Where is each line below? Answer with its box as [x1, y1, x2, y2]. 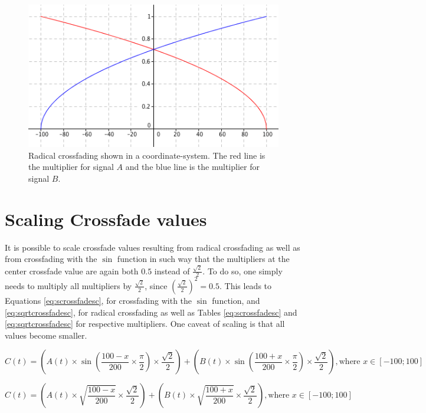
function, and [212, 294, 260, 306]
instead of [154, 264, 190, 277]
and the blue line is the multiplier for [125, 160, 260, 173]
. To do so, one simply [202, 264, 283, 277]
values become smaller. [5, 329, 87, 341]
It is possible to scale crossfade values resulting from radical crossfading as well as [5, 241, 300, 253]
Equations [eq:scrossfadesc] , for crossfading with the [5, 294, 192, 306]
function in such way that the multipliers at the [117, 253, 290, 265]
